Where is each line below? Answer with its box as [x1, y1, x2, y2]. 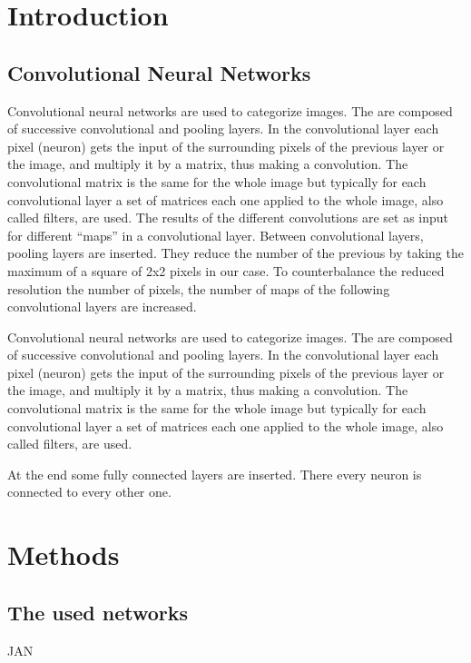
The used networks [7, 598, 189, 626]
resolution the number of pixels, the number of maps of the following [7, 279, 390, 298]
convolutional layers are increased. [7, 297, 197, 316]
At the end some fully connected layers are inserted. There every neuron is [7, 464, 422, 483]
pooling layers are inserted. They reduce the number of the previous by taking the [7, 243, 464, 262]
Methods [7, 536, 120, 573]
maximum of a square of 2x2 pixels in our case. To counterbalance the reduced [7, 261, 445, 280]
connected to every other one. [7, 482, 172, 501]
